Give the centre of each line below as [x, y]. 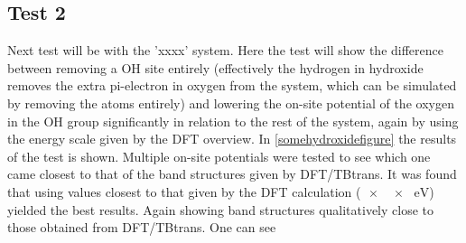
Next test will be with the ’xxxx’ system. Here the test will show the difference [225, 50]
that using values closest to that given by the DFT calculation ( [184, 191]
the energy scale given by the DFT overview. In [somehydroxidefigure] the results [232, 139]
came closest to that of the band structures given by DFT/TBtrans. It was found [232, 174]
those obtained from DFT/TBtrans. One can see [142, 227]
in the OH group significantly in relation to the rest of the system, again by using [233, 121]
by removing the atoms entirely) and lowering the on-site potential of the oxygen [231, 103]
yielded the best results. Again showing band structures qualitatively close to [220, 209]
